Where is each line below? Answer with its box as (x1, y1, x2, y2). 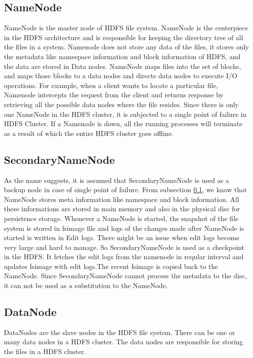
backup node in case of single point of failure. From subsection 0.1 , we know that (4, 184, 247, 195)
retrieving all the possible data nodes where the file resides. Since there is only (4, 99, 239, 109)
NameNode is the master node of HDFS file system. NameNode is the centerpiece (4, 22, 248, 33)
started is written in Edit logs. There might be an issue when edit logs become (4, 232, 240, 243)
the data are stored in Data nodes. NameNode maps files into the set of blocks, (4, 61, 241, 71)
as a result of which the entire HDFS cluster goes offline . (4, 128, 174, 138)
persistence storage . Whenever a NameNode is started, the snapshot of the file (4, 213, 238, 223)
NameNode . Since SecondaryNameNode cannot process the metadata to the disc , (4, 270, 247, 281)
